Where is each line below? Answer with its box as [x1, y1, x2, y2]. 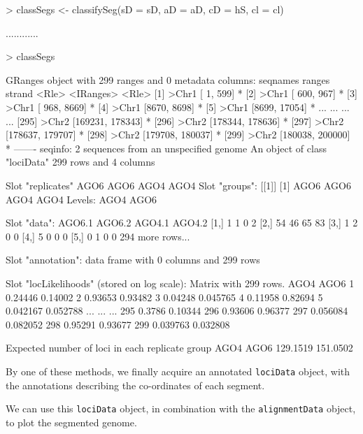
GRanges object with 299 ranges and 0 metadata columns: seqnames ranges [6, 72, 330, 87]
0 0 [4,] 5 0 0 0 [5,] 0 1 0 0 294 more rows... [6, 229, 190, 243]
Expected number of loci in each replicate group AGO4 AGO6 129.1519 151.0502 [6, 340, 353, 355]
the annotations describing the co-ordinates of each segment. [6, 377, 265, 392]
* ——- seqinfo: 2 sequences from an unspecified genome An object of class [6, 140, 327, 155]
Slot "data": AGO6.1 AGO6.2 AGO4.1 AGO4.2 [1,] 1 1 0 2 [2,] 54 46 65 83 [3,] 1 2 [6, 215, 358, 230]
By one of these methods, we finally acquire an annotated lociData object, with [6, 363, 350, 378]
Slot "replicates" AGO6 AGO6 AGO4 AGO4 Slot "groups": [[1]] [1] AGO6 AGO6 [6, 178, 351, 192]
